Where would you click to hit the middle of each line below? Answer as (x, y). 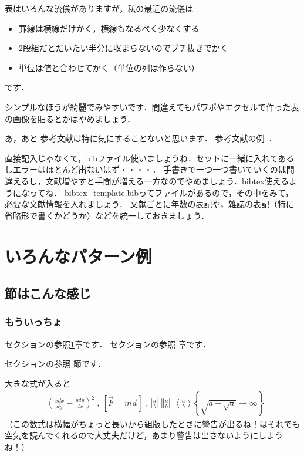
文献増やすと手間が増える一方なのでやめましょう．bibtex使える (167, 180)
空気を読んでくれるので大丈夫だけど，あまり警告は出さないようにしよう (144, 435)
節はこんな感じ (48, 293)
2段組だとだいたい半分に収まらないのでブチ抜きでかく (123, 48)
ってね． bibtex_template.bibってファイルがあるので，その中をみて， (161, 192)
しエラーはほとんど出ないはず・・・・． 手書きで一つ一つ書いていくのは (146, 169)
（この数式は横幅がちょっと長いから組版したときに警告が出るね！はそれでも (153, 423)
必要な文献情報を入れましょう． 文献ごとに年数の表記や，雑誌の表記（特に (149, 204)
